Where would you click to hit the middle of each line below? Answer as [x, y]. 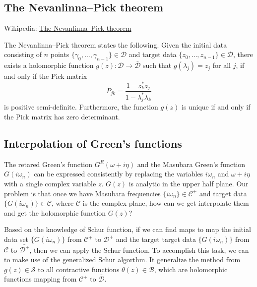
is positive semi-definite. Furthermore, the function [81, 107]
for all [222, 65]
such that [157, 65]
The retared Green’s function [48, 164]
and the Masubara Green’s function [191, 164]
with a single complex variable [50, 184]
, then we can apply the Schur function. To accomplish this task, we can [139, 250]
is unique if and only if [216, 107]
